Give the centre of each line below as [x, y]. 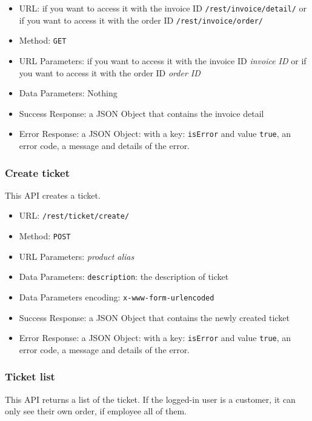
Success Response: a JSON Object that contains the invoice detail [141, 113]
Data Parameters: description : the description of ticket [124, 277]
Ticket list [30, 376]
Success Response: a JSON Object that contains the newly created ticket [154, 317]
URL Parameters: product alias [77, 256]
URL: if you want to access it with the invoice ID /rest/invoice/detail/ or [163, 8]
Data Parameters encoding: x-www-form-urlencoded [117, 297]
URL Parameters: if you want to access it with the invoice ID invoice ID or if [163, 60]
